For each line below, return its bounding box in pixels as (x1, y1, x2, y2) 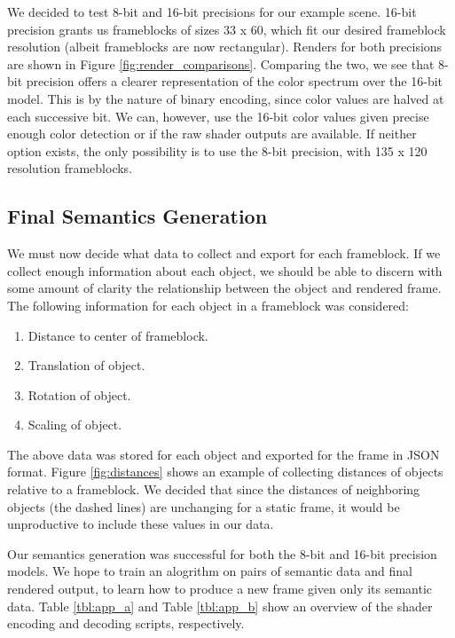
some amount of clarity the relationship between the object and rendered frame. (7, 279, 442, 297)
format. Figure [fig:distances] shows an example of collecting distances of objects (7, 462, 443, 481)
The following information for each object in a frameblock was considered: (7, 295, 409, 314)
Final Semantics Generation (7, 202, 268, 230)
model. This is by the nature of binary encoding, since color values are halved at (7, 89, 444, 107)
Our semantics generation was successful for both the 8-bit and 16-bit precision (7, 544, 437, 563)
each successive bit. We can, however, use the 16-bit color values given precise (7, 106, 429, 125)
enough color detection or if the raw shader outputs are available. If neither (7, 124, 417, 143)
